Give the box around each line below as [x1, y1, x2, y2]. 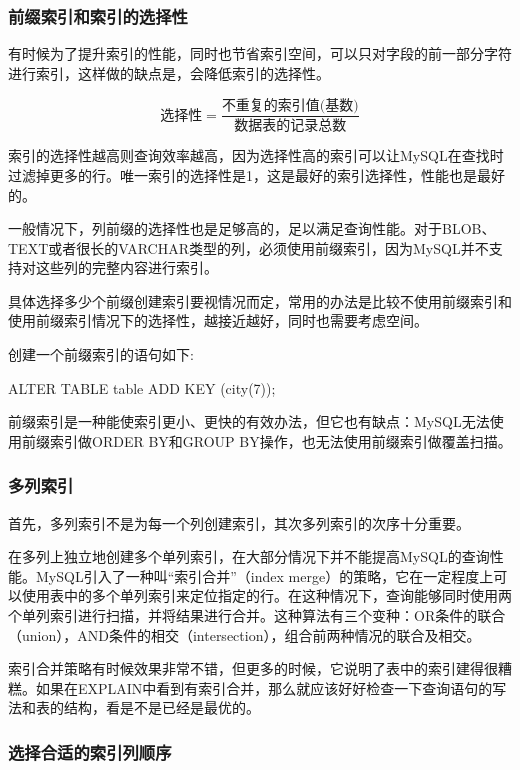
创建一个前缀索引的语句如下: [8, 344, 194, 365]
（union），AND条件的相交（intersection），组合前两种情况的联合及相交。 [8, 624, 481, 645]
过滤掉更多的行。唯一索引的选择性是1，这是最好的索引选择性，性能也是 [8, 164, 477, 185]
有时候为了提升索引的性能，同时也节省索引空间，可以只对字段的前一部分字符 [8, 43, 512, 64]
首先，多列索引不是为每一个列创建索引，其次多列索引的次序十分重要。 [8, 512, 470, 533]
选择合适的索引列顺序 [8, 739, 172, 764]
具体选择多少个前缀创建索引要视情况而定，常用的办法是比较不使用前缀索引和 [8, 290, 512, 311]
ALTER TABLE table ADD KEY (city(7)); [8, 377, 276, 398]
